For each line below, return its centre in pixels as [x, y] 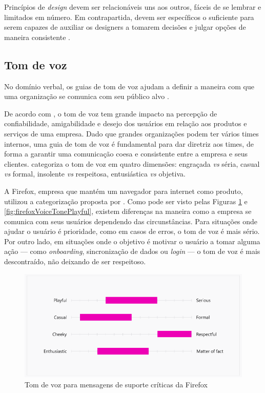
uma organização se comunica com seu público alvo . [87, 96]
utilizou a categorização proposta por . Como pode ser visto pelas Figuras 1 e [126, 201]
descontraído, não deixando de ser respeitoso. [75, 261]
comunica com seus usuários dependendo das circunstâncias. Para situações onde [131, 221]
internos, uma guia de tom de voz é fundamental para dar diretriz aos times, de [129, 143]
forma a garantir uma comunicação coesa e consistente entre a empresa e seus [126, 154]
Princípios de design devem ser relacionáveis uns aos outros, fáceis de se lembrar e [133, 7]
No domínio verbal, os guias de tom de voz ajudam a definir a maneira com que [129, 86]
